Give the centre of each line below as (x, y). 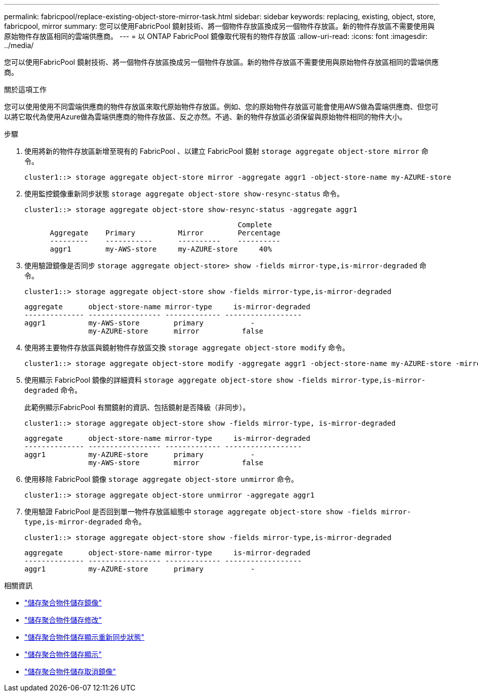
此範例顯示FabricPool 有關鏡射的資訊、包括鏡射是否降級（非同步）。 (137, 407)
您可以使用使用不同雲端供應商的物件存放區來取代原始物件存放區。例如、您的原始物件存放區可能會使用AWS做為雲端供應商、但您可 (221, 107)
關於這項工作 (25, 89)
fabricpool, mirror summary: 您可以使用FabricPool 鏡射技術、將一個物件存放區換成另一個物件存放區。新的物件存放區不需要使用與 (220, 26)
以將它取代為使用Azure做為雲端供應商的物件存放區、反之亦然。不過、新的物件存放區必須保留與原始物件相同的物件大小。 (205, 117)
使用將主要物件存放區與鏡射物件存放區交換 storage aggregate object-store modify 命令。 (187, 347)
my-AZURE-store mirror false (176, 331)
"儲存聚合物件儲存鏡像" (63, 603)
